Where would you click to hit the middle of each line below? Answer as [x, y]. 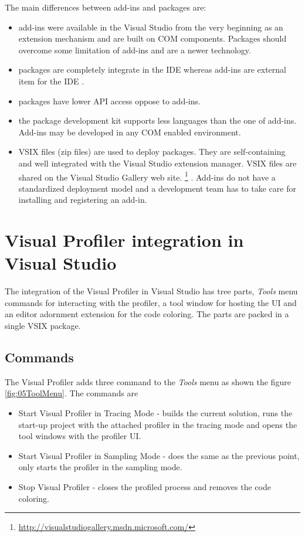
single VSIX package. [43, 326]
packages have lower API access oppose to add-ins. [109, 101]
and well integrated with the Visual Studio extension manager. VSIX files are [157, 163]
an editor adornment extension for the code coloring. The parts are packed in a [147, 314]
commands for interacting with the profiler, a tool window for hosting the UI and [151, 302]
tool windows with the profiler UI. [80, 436]
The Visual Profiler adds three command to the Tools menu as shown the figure [148, 381]
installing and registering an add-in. [83, 200]
